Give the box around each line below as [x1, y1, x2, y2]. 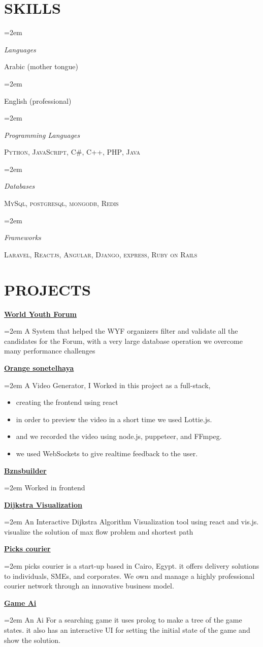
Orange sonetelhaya [4, 362, 74, 373]
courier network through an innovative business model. [4, 580, 174, 591]
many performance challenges [4, 345, 95, 356]
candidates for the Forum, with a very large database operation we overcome [4, 335, 243, 346]
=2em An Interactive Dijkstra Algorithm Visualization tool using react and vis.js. [4, 516, 259, 527]
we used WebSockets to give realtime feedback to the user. [16, 448, 198, 458]
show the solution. [4, 634, 60, 645]
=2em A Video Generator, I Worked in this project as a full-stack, [4, 379, 211, 390]
